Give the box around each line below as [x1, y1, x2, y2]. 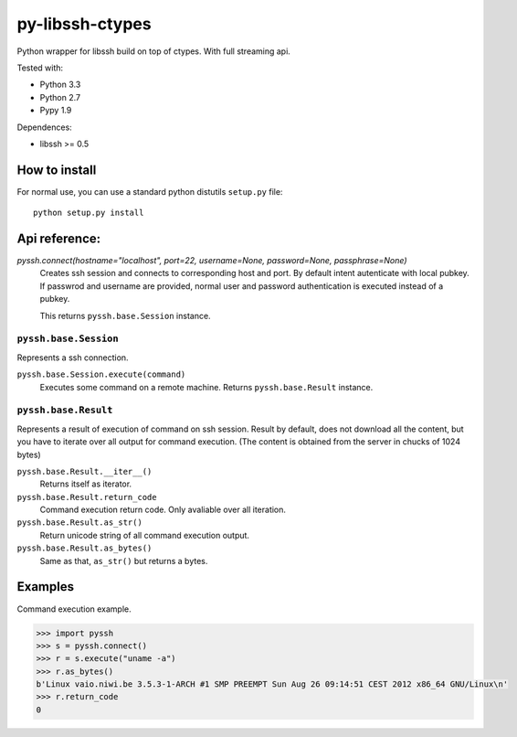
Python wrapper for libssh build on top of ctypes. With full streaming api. [16, 46, 291, 57]
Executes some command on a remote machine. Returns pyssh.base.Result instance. [39, 381, 374, 392]
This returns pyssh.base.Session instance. [39, 310, 211, 321]
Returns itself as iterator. [39, 478, 132, 489]
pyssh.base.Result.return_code [16, 492, 157, 502]
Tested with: [16, 62, 64, 73]
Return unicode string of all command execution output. [39, 529, 250, 540]
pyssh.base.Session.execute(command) [16, 369, 186, 379]
